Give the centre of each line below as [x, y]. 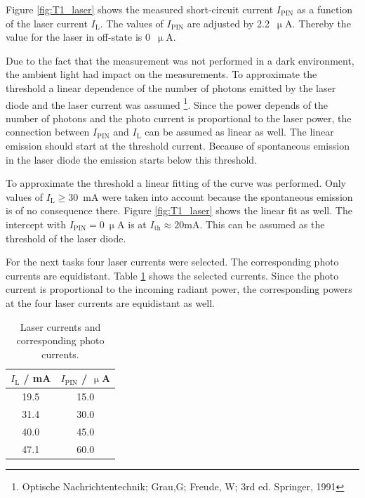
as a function [325, 9]
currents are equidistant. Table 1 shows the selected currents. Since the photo [172, 275]
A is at [132, 224]
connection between [48, 132]
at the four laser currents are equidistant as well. [110, 302]
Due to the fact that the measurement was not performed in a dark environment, [180, 60]
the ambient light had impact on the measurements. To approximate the [161, 74]
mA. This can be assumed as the [254, 224]
